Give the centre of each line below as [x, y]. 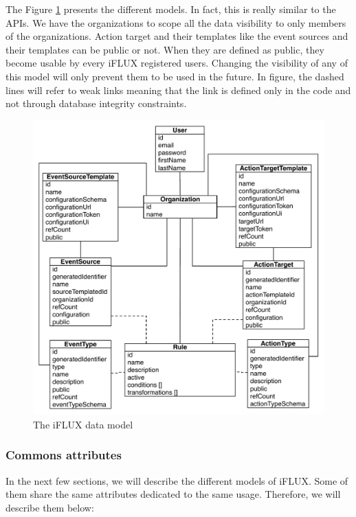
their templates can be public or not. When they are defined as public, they [165, 49]
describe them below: [50, 507]
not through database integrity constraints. [96, 103]
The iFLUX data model [83, 424]
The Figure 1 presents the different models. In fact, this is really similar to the [171, 9]
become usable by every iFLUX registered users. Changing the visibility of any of [177, 63]
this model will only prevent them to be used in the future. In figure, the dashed [175, 76]
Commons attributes [64, 455]
